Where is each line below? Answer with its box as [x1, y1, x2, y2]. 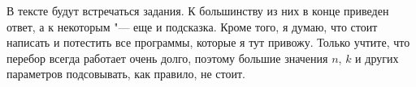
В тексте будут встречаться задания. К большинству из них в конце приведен [6, 2, 389, 19]
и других [355, 49, 399, 66]
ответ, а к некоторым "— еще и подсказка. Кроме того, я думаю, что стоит [6, 18, 378, 35]
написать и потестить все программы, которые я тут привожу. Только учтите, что [6, 34, 410, 51]
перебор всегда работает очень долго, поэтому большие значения [6, 49, 328, 66]
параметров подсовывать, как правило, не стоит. [6, 65, 245, 82]
